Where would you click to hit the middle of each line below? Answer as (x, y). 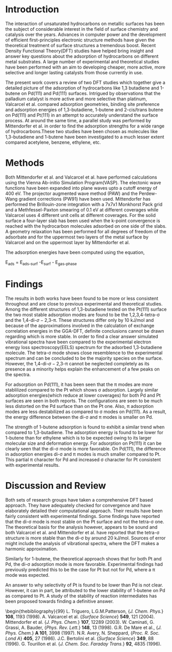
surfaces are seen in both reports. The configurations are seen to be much (84, 401)
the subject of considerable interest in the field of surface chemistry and (82, 29)
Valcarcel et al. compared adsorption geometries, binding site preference (82, 104)
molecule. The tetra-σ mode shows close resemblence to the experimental (84, 353)
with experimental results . (33, 465)
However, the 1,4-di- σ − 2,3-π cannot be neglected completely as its (77, 363)
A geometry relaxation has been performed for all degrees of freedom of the (86, 231)
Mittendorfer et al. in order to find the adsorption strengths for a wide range (85, 126)
